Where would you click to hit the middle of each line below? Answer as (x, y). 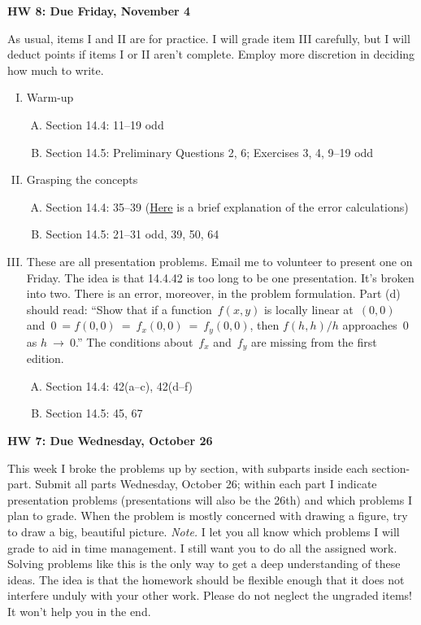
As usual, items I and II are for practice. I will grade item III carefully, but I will (209, 38)
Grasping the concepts (82, 179)
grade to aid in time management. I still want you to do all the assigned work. (202, 547)
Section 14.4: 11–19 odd (105, 124)
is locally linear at (308, 309)
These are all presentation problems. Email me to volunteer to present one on (219, 261)
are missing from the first (314, 341)
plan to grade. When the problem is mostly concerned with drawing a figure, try (208, 516)
